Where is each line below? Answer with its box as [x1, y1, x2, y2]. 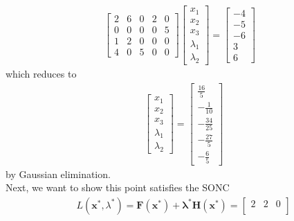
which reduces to [6, 67, 77, 81]
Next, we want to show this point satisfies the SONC [6, 180, 230, 195]
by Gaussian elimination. [6, 166, 111, 181]
